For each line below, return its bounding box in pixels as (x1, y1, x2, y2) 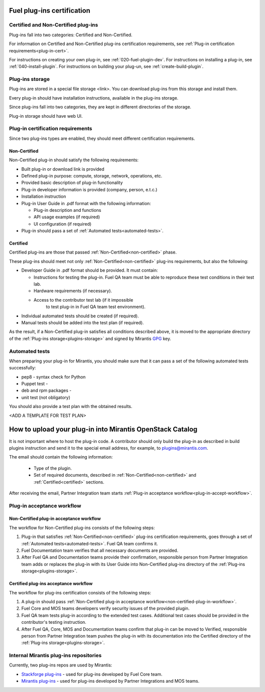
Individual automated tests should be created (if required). (21, 313, 139, 319)
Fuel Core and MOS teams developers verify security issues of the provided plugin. (21, 606, 190, 612)
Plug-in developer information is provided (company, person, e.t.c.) (21, 186, 158, 192)
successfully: (9, 365, 36, 371)
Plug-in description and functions (33, 207, 102, 213)
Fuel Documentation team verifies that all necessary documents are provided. (21, 547, 179, 554)
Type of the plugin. (33, 465, 72, 471)
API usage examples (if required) (33, 214, 100, 220)
